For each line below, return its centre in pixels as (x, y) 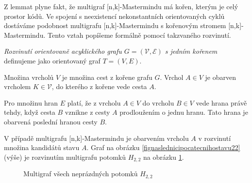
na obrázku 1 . (163, 157)
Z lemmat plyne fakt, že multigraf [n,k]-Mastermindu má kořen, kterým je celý (121, 6)
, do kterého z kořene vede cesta (99, 86)
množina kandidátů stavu (42, 147)
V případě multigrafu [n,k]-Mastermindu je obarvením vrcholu (96, 138)
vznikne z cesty (87, 112)
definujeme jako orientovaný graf (52, 60)
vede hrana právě (221, 102)
